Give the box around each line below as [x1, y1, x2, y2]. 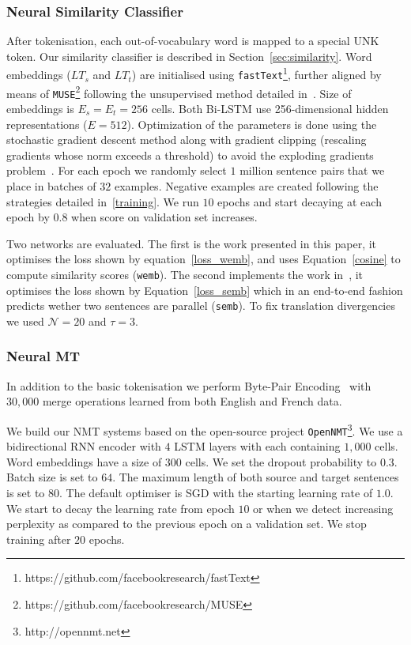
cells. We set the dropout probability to [185, 453, 377, 470]
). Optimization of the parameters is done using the [126, 115, 377, 132]
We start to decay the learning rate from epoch [6, 500, 235, 516]
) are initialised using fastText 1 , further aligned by [131, 64, 382, 83]
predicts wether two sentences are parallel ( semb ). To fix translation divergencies [6, 297, 395, 314]
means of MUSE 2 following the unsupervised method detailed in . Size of [6, 82, 352, 101]
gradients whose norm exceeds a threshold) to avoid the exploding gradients [6, 146, 374, 163]
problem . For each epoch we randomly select [6, 162, 227, 179]
